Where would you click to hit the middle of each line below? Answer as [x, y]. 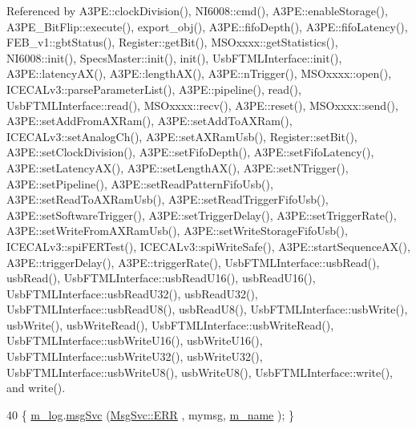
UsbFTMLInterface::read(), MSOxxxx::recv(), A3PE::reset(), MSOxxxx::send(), [202, 105]
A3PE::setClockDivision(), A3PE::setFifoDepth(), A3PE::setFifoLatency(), [190, 152]
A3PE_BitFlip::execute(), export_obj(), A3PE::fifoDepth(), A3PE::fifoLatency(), [207, 26]
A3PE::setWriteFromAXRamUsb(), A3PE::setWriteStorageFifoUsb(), [177, 231]
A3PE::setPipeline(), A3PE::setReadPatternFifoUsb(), [140, 183]
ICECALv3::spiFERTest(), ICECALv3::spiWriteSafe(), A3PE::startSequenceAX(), [208, 246]
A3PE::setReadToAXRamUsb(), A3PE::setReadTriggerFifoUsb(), [168, 199]
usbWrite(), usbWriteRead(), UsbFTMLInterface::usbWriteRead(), [170, 324]
